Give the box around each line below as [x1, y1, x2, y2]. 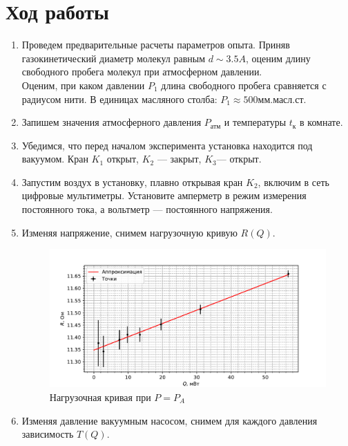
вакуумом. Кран [21, 151, 88, 166]
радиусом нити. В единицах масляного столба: [21, 91, 217, 106]
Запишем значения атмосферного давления [21, 115, 202, 129]
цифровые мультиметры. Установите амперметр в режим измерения [21, 188, 307, 203]
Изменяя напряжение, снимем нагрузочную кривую [21, 225, 238, 239]
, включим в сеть [258, 174, 329, 189]
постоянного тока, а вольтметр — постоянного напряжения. [21, 202, 273, 216]
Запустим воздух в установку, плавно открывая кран [21, 174, 243, 189]
